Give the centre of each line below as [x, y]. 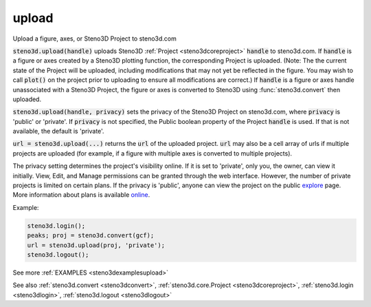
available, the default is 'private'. [58, 131]
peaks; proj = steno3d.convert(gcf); [91, 235]
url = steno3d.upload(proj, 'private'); [96, 245]
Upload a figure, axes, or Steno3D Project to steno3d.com [94, 39]
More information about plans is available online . [81, 195]
